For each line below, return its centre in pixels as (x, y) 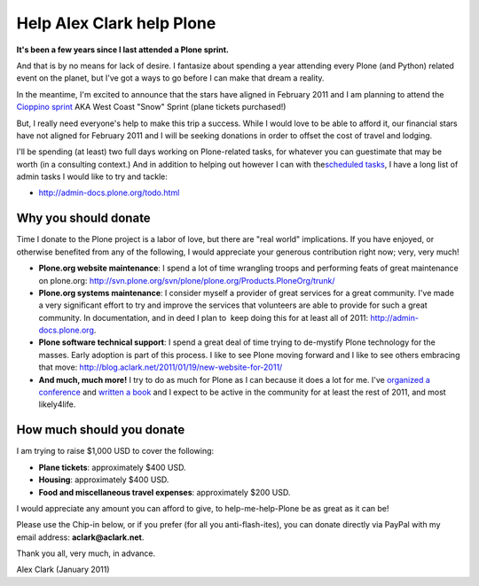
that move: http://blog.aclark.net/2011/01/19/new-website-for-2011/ (161, 367)
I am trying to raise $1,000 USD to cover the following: (115, 451)
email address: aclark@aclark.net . (80, 537)
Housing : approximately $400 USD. (104, 480)
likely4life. (57, 404)
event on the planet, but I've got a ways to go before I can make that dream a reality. (170, 78)
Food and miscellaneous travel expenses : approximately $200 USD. (165, 492)
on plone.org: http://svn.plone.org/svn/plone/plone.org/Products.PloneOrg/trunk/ (187, 280)
